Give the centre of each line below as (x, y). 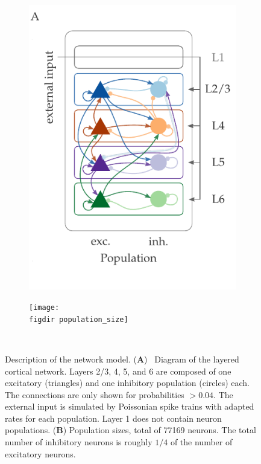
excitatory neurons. (40, 453)
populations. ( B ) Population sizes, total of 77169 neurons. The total (130, 430)
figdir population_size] (79, 319)
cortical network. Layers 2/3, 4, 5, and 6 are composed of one (118, 371)
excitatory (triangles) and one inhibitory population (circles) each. (127, 383)
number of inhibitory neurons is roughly (79, 442)
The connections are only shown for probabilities (95, 394)
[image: (44, 308)
